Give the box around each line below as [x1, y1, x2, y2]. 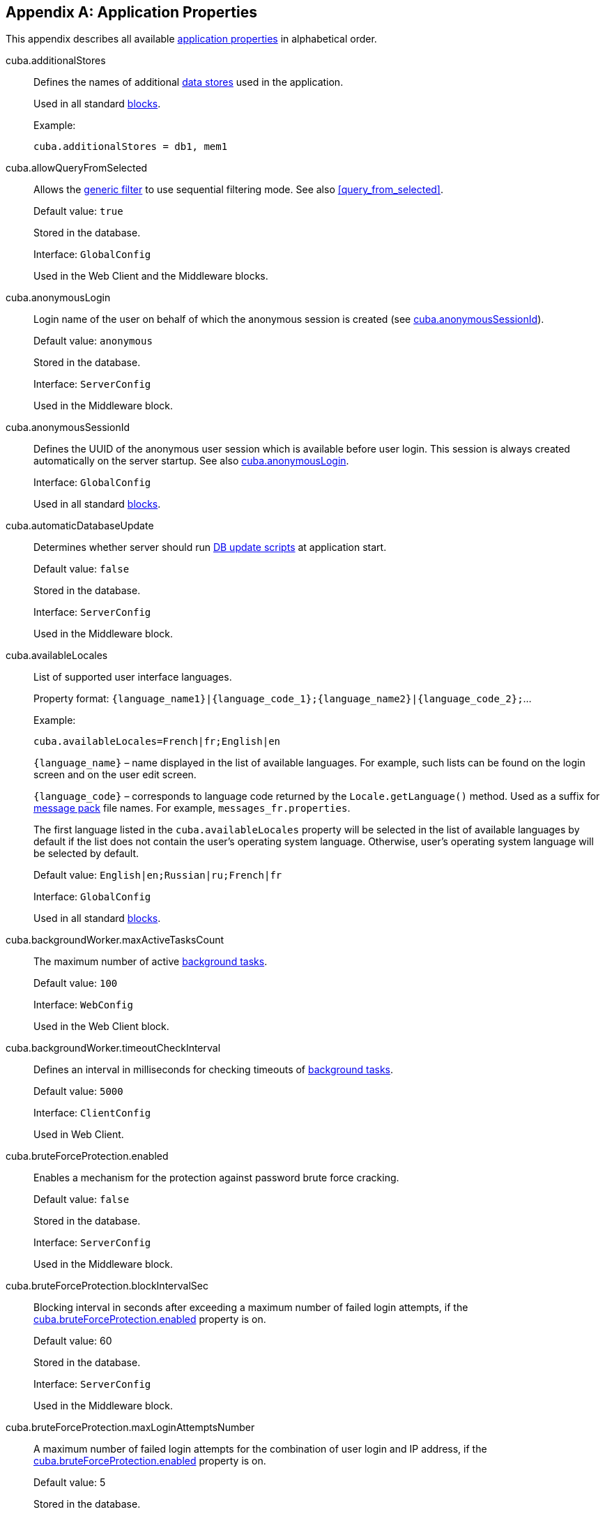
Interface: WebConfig [33, 999, 133, 1011]
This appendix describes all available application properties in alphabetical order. [6, 33, 377, 45]
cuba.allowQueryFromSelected [6, 162, 148, 174]
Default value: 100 [33, 977, 118, 990]
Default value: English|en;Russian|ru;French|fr [33, 869, 282, 881]
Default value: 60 [33, 1335, 112, 1347]
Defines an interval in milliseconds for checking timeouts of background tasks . [33, 1063, 394, 1076]
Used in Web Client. [33, 1128, 124, 1141]
